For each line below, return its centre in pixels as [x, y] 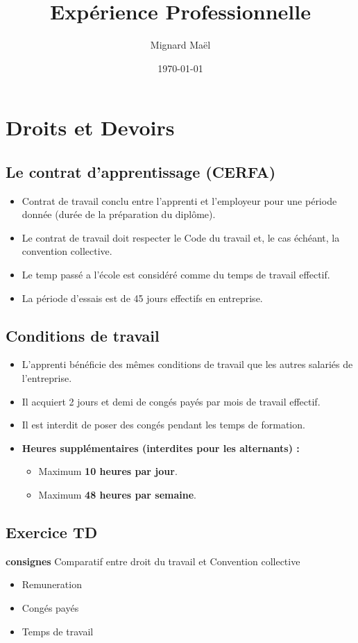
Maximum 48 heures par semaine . [117, 495]
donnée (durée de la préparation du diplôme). [119, 214]
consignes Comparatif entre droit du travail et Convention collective [153, 561]
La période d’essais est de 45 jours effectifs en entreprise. [142, 298]
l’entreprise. [47, 378]
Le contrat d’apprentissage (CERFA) [141, 171]
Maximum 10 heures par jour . [108, 471]
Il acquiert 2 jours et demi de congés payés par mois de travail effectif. [171, 401]
